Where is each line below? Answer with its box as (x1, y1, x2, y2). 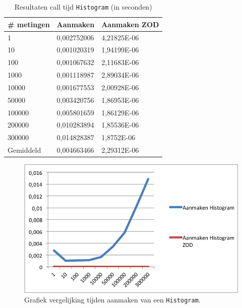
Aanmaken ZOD (101, 19, 159, 29)
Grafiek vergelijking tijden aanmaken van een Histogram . (24, 294, 201, 305)
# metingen (8, 19, 50, 29)
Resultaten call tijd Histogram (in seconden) (14, 2, 152, 12)
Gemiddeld (8, 145, 41, 155)
